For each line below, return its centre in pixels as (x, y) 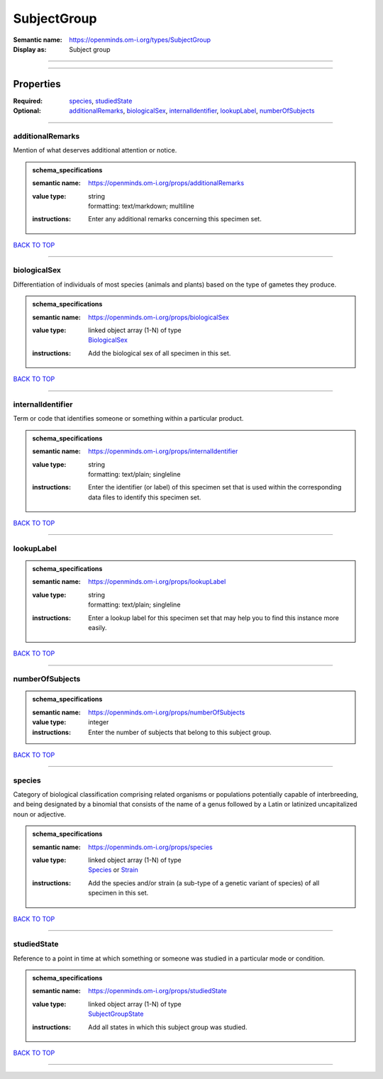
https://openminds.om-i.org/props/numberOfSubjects (167, 712)
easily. (98, 627)
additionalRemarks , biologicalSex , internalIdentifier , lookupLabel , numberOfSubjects (192, 111)
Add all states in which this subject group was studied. (168, 1027)
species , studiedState (101, 101)
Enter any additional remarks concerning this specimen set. (175, 219)
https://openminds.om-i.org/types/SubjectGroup (140, 40)
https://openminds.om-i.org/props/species (150, 847)
